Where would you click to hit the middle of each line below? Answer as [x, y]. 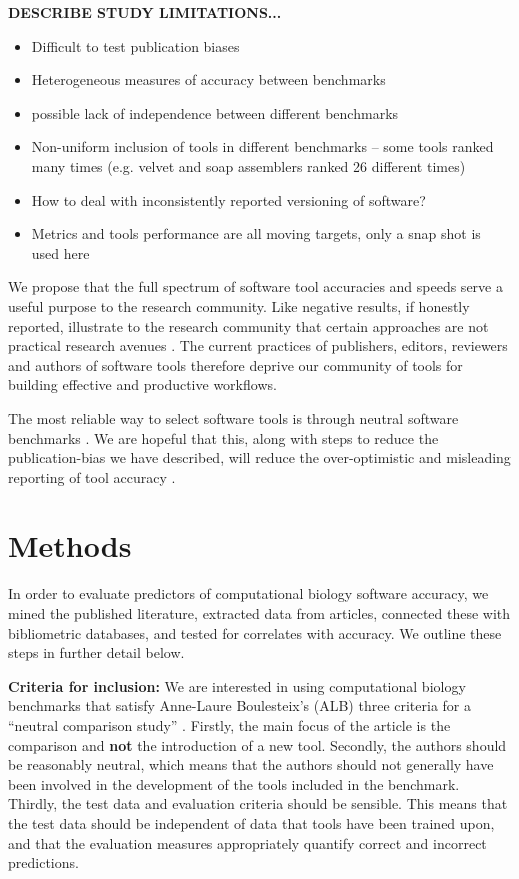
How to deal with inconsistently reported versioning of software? [228, 199]
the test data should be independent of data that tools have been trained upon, [251, 822]
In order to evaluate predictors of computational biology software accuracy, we [248, 593]
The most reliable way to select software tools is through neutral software [233, 417]
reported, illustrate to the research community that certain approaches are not [248, 325]
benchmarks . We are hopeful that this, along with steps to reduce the [223, 437]
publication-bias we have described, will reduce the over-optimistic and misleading [259, 457]
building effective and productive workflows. [142, 384]
